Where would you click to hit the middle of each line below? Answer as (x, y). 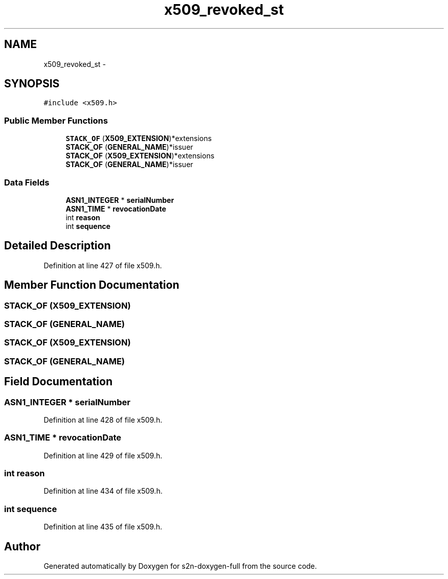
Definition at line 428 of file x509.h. (103, 420)
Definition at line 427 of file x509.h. (103, 265)
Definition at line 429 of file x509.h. (103, 455)
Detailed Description (58, 246)
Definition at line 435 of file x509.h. (103, 527)
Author (22, 546)
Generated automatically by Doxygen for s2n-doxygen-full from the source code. (180, 566)
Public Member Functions (56, 120)
